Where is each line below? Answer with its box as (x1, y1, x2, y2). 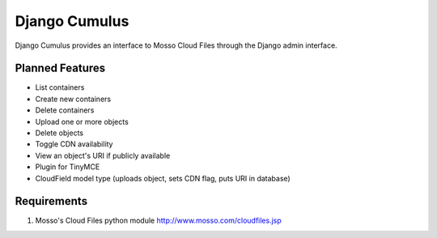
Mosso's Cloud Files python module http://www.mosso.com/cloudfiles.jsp (35, 215, 282, 226)
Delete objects (35, 128, 84, 138)
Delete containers (35, 105, 95, 115)
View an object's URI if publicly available (35, 151, 171, 160)
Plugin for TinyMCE (35, 162, 100, 172)
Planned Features (15, 62, 106, 75)
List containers (35, 83, 85, 92)
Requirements (15, 194, 88, 208)
